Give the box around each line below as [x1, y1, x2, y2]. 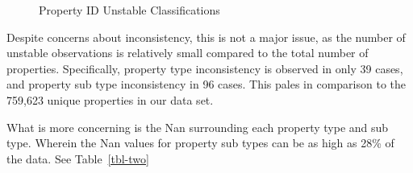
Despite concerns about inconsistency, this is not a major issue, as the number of [6, 28, 406, 45]
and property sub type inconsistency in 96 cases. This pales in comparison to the [6, 76, 406, 93]
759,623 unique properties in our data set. [6, 91, 214, 108]
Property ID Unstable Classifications [39, 2, 220, 18]
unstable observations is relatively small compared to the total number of [6, 44, 369, 61]
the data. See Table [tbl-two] [6, 150, 149, 167]
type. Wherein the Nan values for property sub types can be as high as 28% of [6, 134, 394, 151]
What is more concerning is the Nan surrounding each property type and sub [6, 118, 389, 135]
